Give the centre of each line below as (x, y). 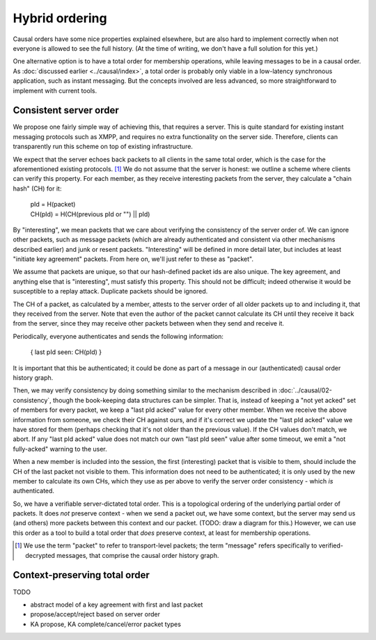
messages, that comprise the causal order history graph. (138, 555)
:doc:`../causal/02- (305, 390)
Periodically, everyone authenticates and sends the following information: (118, 336)
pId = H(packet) (53, 205)
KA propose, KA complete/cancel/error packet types (105, 624)
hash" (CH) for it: (37, 189)
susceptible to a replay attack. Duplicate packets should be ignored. (110, 291)
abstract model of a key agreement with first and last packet (117, 605)
